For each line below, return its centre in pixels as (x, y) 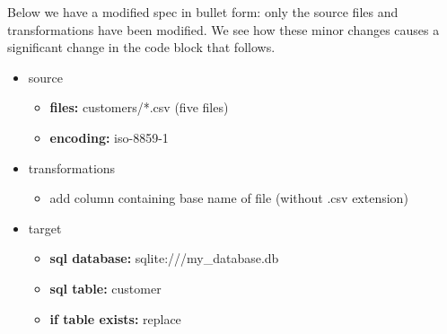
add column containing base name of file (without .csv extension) (229, 198)
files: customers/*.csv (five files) (139, 107)
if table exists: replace (115, 318)
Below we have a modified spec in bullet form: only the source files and (203, 12)
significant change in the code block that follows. (141, 47)
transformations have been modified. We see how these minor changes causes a (223, 29)
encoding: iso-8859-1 (109, 137)
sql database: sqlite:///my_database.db (164, 258)
